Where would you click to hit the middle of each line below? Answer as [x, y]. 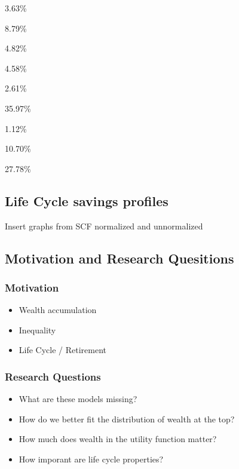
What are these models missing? [78, 399]
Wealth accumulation [58, 310]
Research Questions [53, 376]
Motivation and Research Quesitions [119, 258]
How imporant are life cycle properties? [91, 459]
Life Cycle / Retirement [63, 350]
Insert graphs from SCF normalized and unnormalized [104, 226]
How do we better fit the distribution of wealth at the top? [127, 419]
